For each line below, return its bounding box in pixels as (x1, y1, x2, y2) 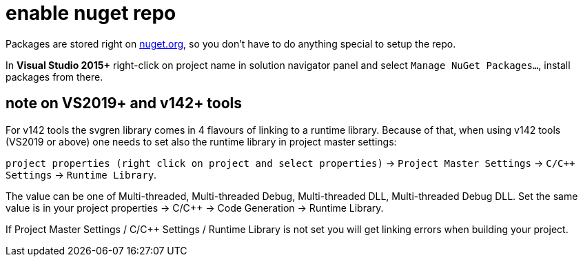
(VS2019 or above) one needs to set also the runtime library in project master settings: (6, 135, 397, 148)
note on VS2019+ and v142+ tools (6, 94, 243, 112)
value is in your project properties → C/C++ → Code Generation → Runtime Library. (6, 201, 384, 214)
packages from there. (6, 70, 103, 83)
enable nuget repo (6, 1, 176, 25)
